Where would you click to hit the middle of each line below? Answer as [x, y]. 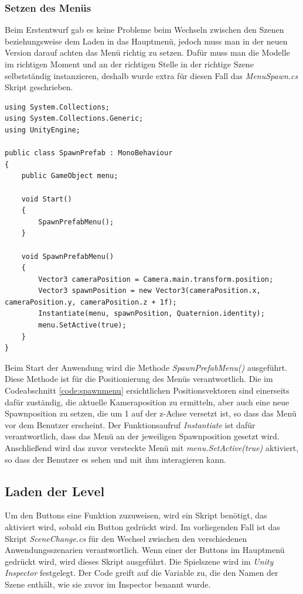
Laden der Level [55, 491]
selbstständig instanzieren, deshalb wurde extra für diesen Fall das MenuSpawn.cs [151, 75]
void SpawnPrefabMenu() [68, 256]
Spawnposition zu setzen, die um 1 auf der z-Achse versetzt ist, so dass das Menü [151, 413]
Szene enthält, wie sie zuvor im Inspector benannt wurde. [108, 584]
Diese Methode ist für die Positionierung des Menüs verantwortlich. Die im [139, 379]
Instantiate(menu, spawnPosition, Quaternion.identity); [151, 314]
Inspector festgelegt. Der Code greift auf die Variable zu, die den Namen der [142, 573]
